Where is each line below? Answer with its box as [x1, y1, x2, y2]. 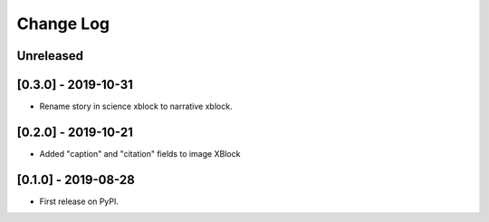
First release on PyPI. [39, 196, 120, 207]
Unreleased [16, 48, 84, 63]
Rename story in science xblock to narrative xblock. [39, 101, 233, 112]
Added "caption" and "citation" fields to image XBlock [39, 148, 241, 159]
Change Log [16, 14, 110, 34]
